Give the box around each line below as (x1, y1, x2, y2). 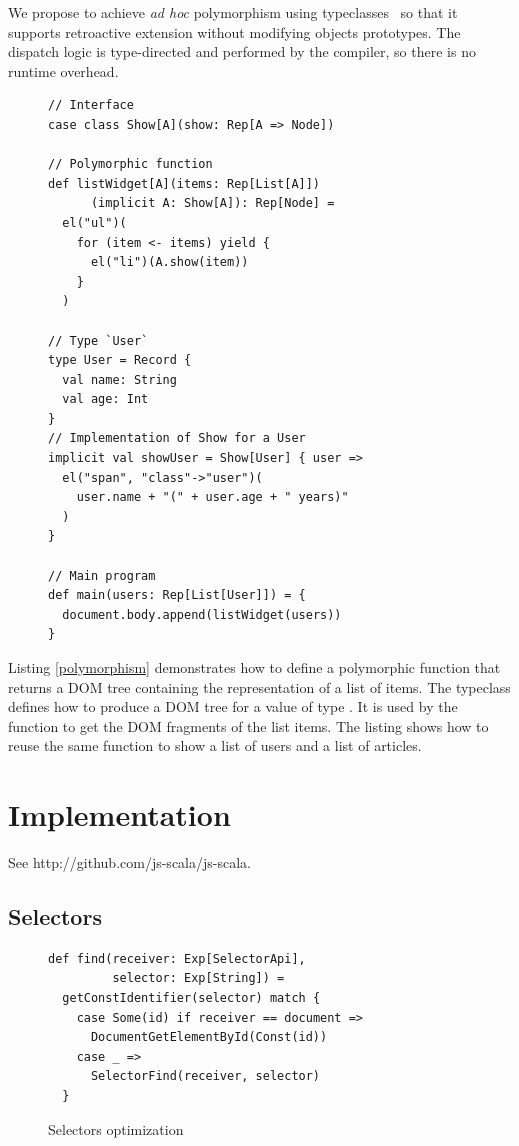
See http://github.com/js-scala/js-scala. (8, 852, 251, 873)
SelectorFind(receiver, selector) (90, 1069, 321, 1084)
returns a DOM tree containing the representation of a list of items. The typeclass (8, 676, 511, 697)
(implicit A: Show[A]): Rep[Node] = (90, 196, 335, 211)
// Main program (48, 568, 156, 583)
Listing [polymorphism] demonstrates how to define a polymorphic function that (8, 657, 501, 677)
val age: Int (62, 392, 149, 407)
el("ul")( (62, 215, 127, 230)
